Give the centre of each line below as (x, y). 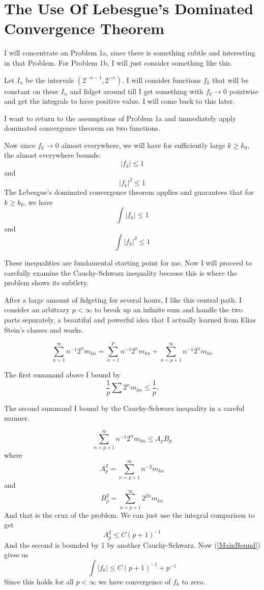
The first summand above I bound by (62, 375)
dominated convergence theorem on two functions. (82, 128)
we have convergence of (135, 581)
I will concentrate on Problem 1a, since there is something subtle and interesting (130, 53)
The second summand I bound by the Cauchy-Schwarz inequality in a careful (124, 408)
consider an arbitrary (37, 309)
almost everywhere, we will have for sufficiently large (143, 145)
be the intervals (50, 80)
